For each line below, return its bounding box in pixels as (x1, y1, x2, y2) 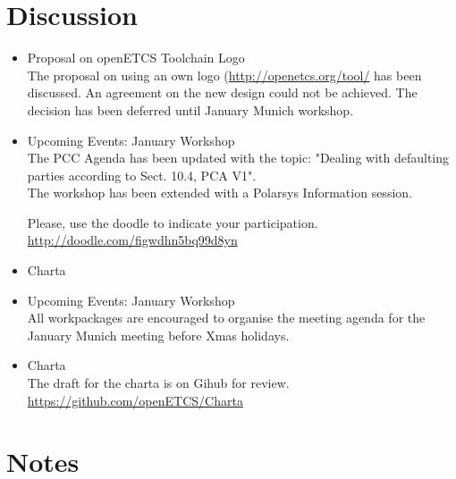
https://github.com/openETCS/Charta (27, 391, 243, 409)
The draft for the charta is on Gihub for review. (27, 374, 290, 392)
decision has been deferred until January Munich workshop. (27, 100, 354, 119)
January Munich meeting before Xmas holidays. (27, 325, 290, 344)
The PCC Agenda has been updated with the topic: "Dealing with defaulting (27, 148, 450, 167)
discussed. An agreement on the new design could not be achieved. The (27, 83, 418, 102)
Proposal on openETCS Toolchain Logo (27, 48, 245, 67)
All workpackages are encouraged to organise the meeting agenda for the (27, 308, 426, 327)
